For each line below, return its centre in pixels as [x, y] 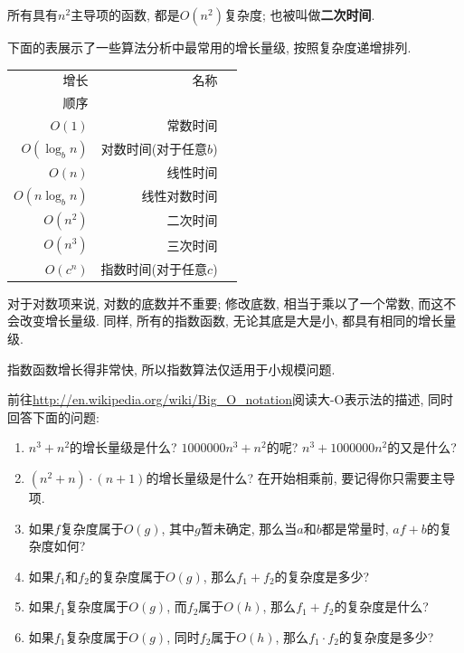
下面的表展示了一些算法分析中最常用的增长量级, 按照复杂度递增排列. [209, 47]
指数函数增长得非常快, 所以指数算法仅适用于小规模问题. [171, 369]
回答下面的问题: [53, 416]
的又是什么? [422, 447]
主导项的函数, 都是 [125, 14]
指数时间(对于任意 [154, 268]
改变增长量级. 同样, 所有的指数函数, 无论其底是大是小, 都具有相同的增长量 [238, 321]
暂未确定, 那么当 [249, 528]
